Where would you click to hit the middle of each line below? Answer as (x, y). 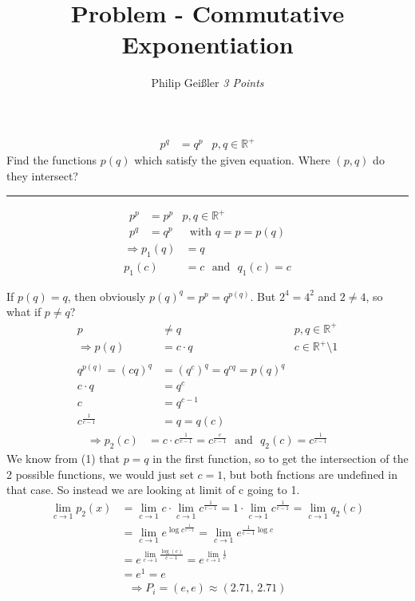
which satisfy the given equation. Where (232, 160)
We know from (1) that (63, 459)
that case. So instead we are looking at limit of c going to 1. (153, 490)
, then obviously (107, 296)
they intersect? (42, 176)
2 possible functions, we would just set (100, 474)
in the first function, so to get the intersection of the (281, 459)
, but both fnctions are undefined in (310, 474)
